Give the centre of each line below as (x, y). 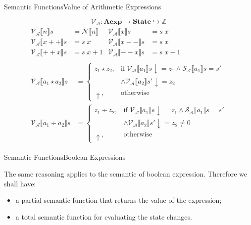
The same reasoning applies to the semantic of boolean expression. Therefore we (125, 174)
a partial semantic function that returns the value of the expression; (119, 200)
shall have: (20, 183)
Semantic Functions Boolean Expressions (65, 157)
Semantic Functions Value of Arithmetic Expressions (83, 6)
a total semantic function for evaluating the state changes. (104, 216)
